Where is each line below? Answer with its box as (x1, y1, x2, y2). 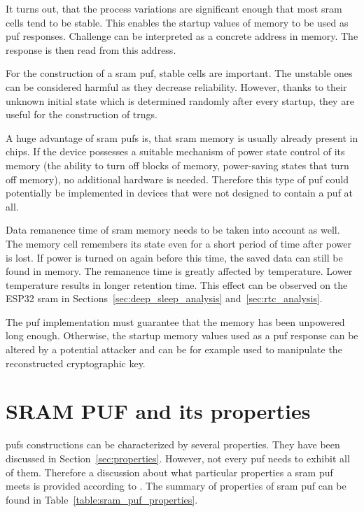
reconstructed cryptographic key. (6, 355, 146, 370)
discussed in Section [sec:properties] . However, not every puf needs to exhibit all (6, 450, 350, 465)
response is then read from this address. (6, 42, 176, 57)
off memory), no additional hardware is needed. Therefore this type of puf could (6, 171, 349, 186)
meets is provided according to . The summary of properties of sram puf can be (6, 478, 346, 493)
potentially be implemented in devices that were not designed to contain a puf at (6, 185, 353, 200)
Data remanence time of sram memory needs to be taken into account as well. (6, 222, 340, 237)
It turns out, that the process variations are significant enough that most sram (6, 1, 342, 15)
